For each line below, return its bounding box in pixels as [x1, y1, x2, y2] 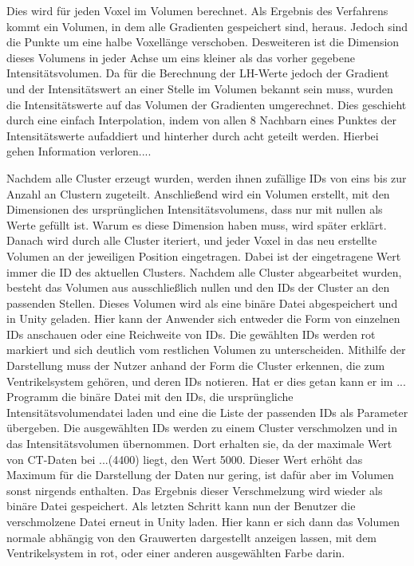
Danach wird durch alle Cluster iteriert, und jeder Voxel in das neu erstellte [6, 232, 377, 249]
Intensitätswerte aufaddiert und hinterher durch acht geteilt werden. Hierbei [6, 127, 379, 143]
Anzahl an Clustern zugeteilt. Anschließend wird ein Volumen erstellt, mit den [6, 185, 390, 202]
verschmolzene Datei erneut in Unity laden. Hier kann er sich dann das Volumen [6, 513, 400, 529]
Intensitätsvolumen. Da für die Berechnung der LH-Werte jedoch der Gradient [6, 65, 389, 81]
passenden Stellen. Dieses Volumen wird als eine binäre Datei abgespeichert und [6, 294, 398, 311]
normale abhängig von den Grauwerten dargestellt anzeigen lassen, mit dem [6, 529, 377, 545]
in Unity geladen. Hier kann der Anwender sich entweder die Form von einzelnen [6, 310, 400, 327]
